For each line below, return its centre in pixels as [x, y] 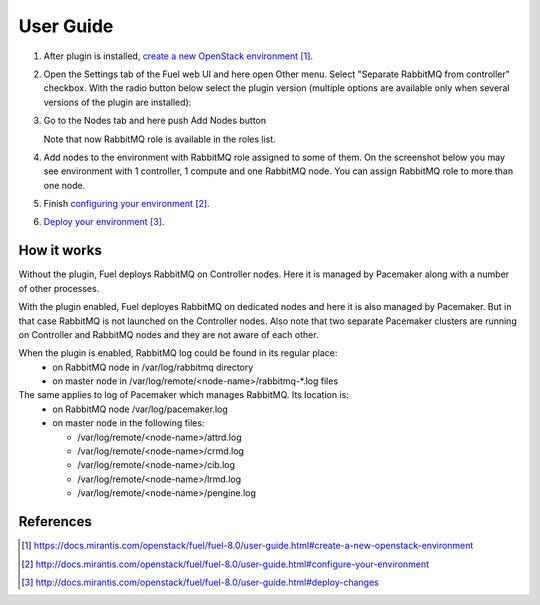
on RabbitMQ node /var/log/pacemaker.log [140, 409]
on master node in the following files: [128, 423]
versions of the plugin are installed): [117, 102]
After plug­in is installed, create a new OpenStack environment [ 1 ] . [178, 56]
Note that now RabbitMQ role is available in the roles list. [160, 139]
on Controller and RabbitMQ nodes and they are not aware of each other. [168, 334]
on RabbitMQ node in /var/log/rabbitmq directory [153, 367]
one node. [64, 185]
